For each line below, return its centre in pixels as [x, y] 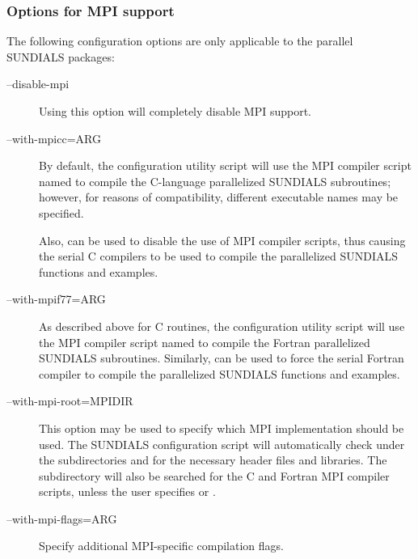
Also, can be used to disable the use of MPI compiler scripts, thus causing [222, 240]
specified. [61, 212]
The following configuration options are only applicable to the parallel [180, 41]
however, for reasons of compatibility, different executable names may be [219, 197]
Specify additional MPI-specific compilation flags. [161, 546]
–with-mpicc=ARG [54, 138]
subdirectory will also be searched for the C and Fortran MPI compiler [214, 475]
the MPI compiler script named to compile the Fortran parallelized [205, 342]
